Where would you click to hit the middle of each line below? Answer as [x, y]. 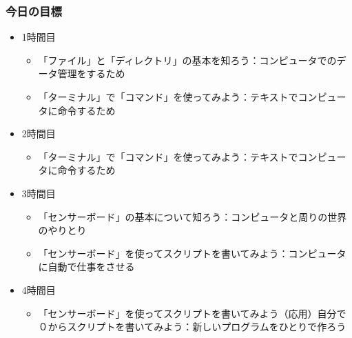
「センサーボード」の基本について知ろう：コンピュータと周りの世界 [193, 216]
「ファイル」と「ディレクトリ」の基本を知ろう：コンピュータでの [187, 60]
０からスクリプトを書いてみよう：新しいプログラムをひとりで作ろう [192, 327]
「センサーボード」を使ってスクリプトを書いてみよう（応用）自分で [192, 313]
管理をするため [91, 73]
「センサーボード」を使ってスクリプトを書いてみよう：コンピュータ [192, 253]
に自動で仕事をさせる [86, 267]
